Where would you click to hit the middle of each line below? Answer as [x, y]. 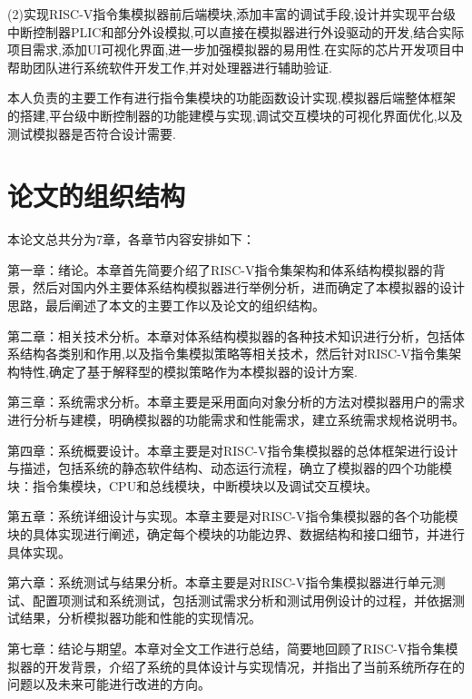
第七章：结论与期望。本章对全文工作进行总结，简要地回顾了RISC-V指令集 [226, 648]
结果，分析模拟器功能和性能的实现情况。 [140, 618]
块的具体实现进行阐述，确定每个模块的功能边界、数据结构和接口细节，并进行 [236, 534]
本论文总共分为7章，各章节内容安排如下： [131, 239]
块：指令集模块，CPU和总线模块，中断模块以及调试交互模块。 [193, 485]
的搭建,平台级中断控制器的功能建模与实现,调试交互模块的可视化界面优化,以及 [235, 115]
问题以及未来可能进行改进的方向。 [109, 684]
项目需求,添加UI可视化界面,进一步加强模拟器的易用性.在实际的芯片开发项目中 [236, 49]
